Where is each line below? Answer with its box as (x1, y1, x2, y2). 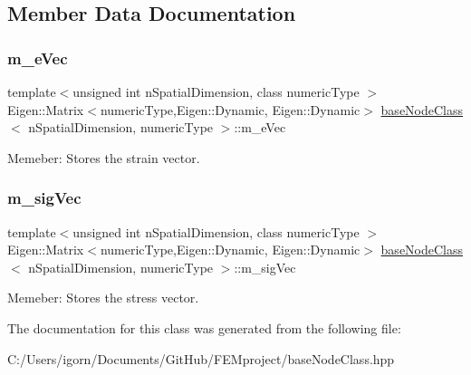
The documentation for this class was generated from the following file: (7, 318, 401, 337)
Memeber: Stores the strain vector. (7, 148, 200, 167)
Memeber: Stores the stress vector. (7, 288, 199, 307)
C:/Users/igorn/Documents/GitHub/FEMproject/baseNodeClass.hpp (7, 349, 395, 368)
